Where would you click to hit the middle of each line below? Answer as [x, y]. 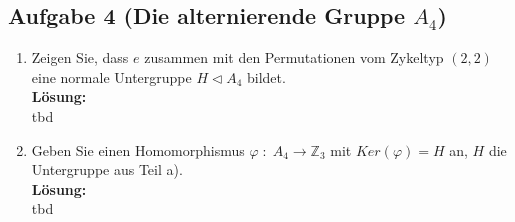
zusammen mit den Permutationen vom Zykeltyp [294, 57]
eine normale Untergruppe [111, 76]
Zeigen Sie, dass [80, 57]
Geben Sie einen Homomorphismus [138, 149]
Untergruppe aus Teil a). [107, 169]
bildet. [266, 76]
